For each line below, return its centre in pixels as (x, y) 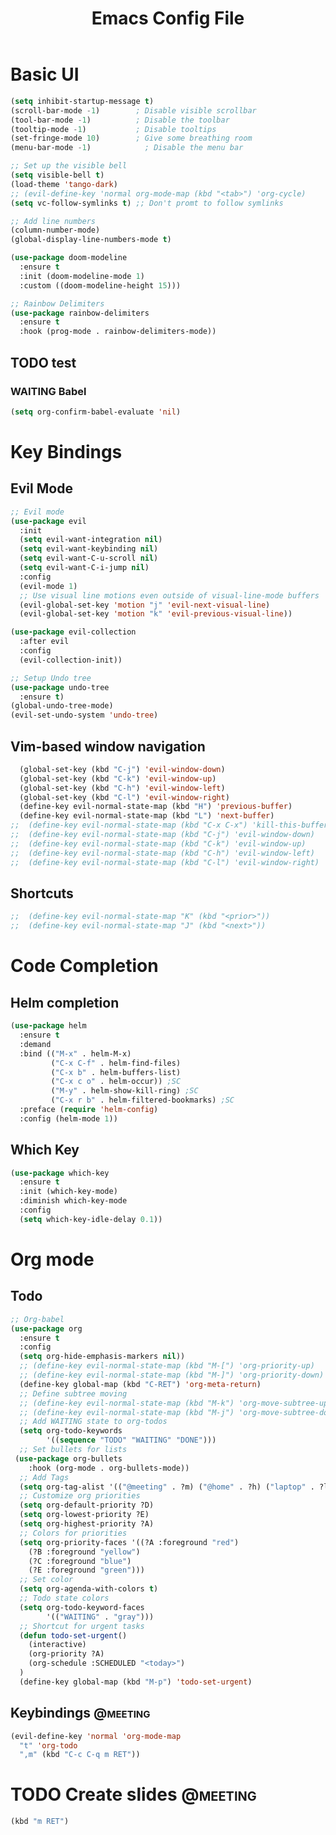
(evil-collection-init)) (71, 660)
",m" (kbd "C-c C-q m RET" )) (80, 1755)
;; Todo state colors (64, 1598)
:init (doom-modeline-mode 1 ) (82, 276)
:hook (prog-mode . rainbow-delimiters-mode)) (118, 332)
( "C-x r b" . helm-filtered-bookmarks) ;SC (142, 1100)
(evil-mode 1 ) (48, 586)
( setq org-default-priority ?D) (87, 1505)
